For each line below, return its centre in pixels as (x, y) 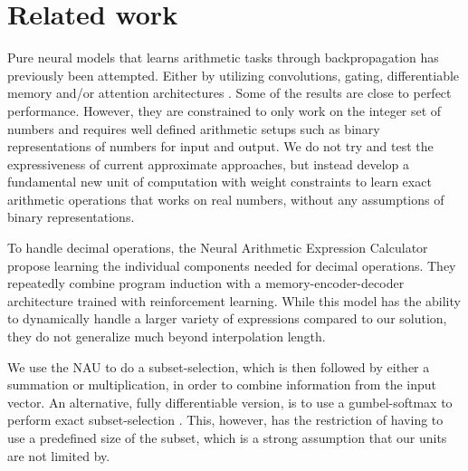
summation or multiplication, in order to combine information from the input (222, 384)
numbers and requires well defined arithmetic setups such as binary (194, 128)
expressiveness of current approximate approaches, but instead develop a (208, 163)
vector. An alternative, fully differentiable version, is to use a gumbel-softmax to (230, 402)
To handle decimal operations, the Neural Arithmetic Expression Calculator (218, 248)
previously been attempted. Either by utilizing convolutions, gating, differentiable (234, 75)
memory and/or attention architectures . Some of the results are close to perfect (229, 93)
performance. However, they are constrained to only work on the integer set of (224, 110)
